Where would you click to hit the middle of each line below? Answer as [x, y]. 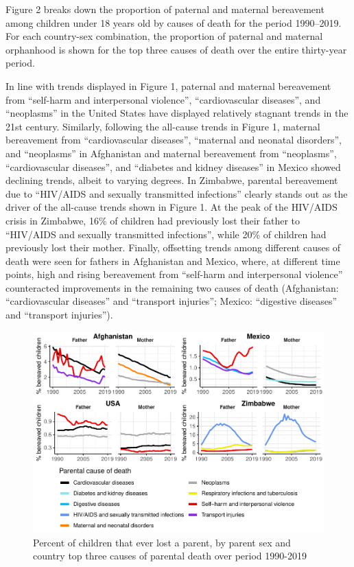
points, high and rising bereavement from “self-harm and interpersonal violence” [174, 274]
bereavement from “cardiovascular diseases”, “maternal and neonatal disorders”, [174, 140]
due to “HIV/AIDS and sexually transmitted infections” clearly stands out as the [177, 193]
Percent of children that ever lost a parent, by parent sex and [162, 542]
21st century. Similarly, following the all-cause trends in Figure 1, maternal [163, 126]
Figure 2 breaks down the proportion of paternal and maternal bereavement [165, 9]
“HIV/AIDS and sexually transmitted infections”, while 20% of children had [166, 234]
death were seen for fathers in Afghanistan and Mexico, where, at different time [173, 261]
